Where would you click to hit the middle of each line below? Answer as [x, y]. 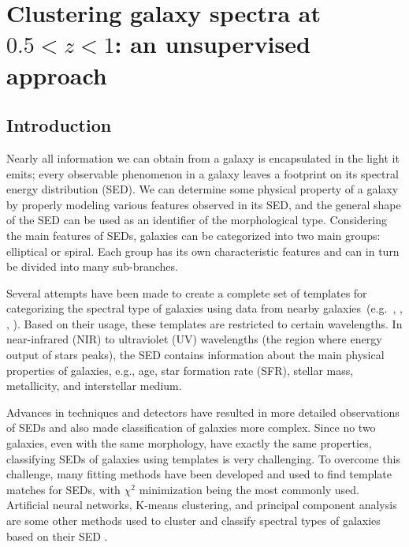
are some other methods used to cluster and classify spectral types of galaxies [193, 521]
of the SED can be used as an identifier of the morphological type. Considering [197, 220]
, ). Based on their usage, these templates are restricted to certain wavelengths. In [204, 323]
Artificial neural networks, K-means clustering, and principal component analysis [202, 505]
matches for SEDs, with [63, 489]
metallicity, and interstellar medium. [94, 386]
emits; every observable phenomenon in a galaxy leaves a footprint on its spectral [203, 173]
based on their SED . [57, 536]
